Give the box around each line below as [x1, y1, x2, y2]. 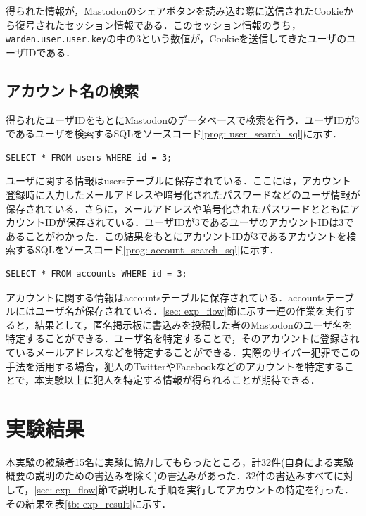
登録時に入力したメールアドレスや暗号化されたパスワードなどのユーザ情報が [6, 187, 360, 202]
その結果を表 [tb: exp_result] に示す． [6, 496, 172, 510]
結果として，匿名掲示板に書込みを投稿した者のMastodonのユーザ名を [34, 317, 353, 332]
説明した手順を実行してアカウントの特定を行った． [118, 482, 354, 497]
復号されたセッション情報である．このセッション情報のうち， [15, 17, 301, 32]
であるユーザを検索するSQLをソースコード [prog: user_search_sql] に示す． [6, 126, 343, 141]
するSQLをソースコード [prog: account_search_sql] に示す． [15, 242, 279, 257]
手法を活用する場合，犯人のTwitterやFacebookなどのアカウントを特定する [6, 358, 344, 373]
